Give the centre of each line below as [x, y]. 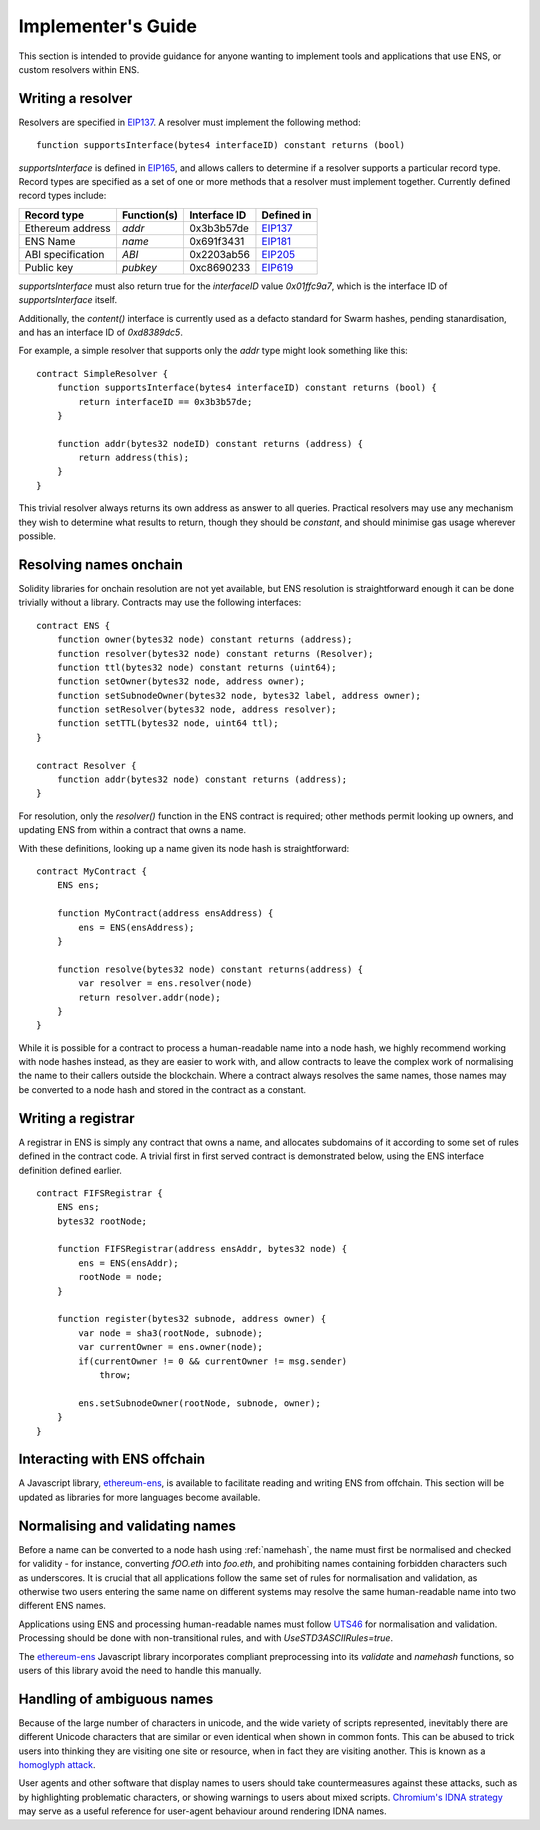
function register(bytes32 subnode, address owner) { [191, 1319]
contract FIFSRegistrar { [100, 1193]
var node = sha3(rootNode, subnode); [171, 1333]
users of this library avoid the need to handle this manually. [140, 1670]
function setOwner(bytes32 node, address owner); [180, 681]
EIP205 [278, 254]
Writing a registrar [76, 1118]
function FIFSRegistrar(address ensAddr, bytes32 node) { [202, 1249]
